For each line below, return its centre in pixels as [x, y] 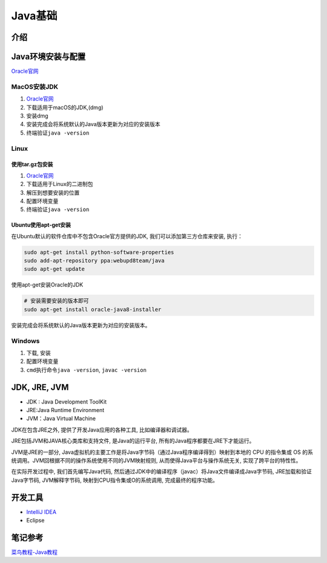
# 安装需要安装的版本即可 [56, 301]
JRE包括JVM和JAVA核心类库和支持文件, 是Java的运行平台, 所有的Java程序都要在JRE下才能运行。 [133, 441]
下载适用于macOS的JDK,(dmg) [65, 107]
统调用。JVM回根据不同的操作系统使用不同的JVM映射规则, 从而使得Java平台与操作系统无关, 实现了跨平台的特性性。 [156, 460]
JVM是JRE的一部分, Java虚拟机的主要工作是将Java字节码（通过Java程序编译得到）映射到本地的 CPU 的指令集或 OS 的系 [162, 452]
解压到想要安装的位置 [53, 192]
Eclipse [35, 521]
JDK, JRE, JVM [40, 387]
